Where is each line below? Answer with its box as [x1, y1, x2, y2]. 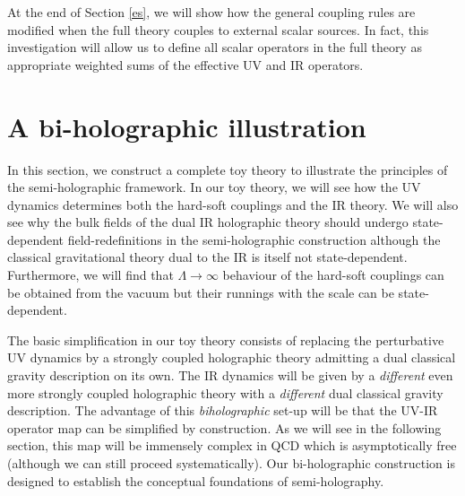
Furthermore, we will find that [7, 265, 174, 284]
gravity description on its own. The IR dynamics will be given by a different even [7, 366, 453, 385]
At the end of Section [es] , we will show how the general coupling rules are [7, 3, 416, 21]
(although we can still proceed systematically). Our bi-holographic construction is [7, 454, 455, 472]
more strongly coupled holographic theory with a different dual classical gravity [7, 383, 443, 402]
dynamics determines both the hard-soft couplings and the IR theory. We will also [7, 195, 459, 213]
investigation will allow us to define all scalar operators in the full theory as [7, 38, 422, 57]
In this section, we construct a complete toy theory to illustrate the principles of [7, 160, 448, 178]
